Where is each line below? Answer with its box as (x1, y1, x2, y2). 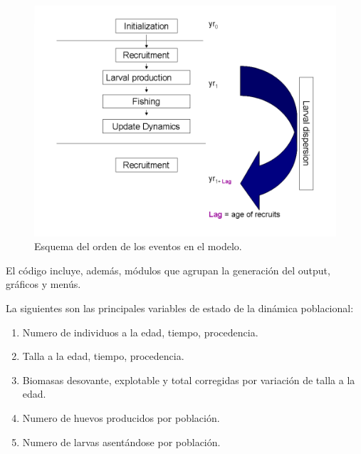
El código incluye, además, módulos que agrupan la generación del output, (6, 262, 330, 277)
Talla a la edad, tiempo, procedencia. (22, 349, 184, 363)
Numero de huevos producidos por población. (22, 410, 220, 425)
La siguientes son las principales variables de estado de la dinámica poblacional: (6, 301, 354, 316)
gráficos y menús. (6, 277, 81, 292)
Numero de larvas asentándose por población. (22, 434, 221, 449)
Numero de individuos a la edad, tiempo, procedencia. (22, 324, 258, 339)
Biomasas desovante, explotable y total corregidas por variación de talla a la (22, 372, 355, 387)
